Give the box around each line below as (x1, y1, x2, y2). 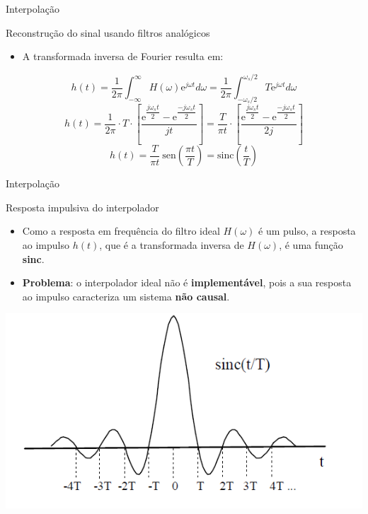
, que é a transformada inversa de (99, 237, 244, 252)
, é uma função (279, 237, 343, 252)
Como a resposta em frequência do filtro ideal (22, 223, 220, 238)
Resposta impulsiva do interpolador (6, 199, 159, 214)
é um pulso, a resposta (258, 223, 356, 238)
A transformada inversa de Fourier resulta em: (22, 49, 224, 64)
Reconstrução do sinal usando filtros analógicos (6, 25, 210, 40)
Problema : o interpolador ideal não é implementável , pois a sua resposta (22, 275, 352, 290)
